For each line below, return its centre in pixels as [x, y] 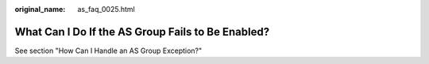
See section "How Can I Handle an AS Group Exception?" [108, 51]
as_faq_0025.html [106, 9]
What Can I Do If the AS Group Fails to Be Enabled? [142, 32]
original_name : [40, 9]
